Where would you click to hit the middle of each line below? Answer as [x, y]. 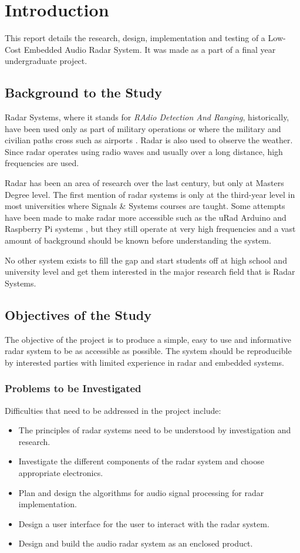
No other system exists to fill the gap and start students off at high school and [146, 260]
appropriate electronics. [61, 473]
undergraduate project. [46, 61]
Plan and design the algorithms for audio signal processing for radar [141, 492]
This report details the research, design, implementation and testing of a [135, 38]
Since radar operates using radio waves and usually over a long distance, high [144, 151]
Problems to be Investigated [73, 388]
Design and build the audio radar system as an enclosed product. [136, 543]
